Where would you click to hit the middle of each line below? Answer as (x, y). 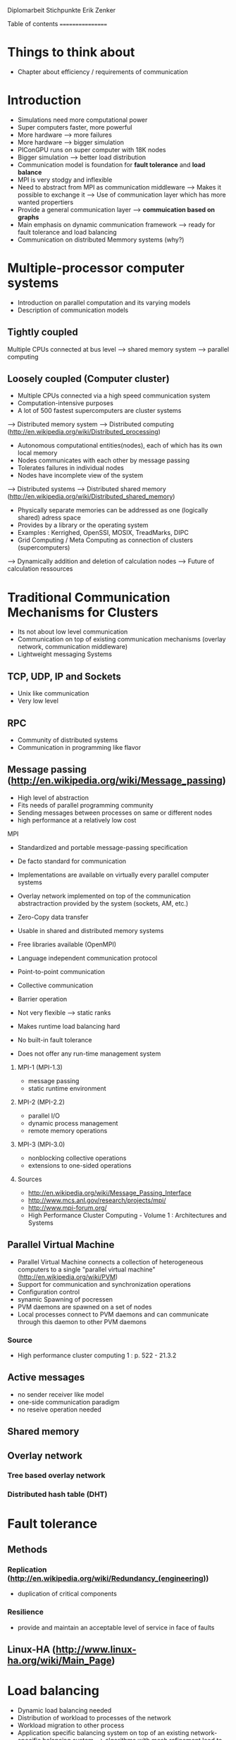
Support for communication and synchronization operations (104, 1284)
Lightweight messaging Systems (65, 654)
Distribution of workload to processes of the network (94, 1717)
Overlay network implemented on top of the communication (104, 896)
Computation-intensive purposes (66, 403)
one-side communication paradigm (68, 1402)
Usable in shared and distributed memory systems (91, 930)
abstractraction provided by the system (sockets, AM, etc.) (103, 903)
